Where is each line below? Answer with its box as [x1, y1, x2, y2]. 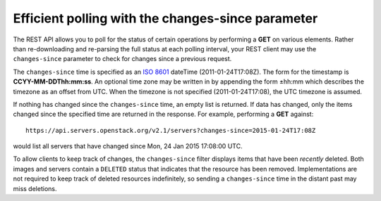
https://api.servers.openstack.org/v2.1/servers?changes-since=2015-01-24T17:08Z [25, 127, 316, 134]
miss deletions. [13, 184, 57, 193]
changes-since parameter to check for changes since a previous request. [13, 55, 232, 63]
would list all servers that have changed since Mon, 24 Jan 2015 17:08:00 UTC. [13, 142, 243, 150]
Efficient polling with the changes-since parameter [13, 11, 318, 26]
